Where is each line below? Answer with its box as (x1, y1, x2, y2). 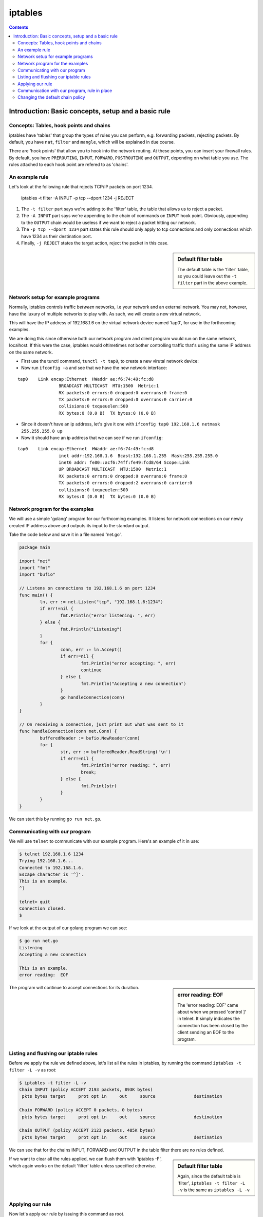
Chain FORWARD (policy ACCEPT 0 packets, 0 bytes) (19, 1107, 143, 1113)
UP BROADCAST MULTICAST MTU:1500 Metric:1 (58, 466, 167, 472)
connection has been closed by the (177, 1022, 248, 1028)
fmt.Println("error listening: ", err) (60, 612, 156, 618)
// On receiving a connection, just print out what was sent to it (19, 722, 184, 727)
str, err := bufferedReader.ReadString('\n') (60, 749, 171, 755)
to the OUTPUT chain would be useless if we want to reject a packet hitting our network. (21, 220, 196, 225)
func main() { (19, 592, 53, 598)
